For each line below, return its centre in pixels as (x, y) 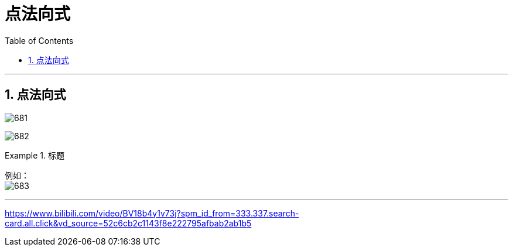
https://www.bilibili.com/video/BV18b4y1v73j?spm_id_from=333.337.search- (152, 213)
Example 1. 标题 (35, 155)
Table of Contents (39, 40)
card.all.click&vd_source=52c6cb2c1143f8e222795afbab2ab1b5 (128, 223)
